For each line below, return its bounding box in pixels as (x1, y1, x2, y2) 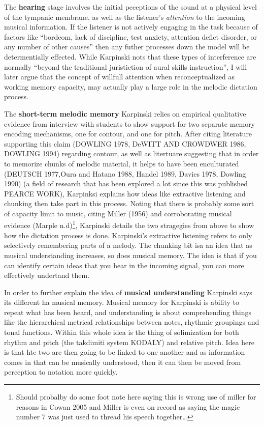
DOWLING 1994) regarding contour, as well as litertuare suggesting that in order (4, 148, 259, 159)
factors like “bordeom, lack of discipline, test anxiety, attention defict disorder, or (4, 31, 257, 42)
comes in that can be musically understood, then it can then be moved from (4, 356, 241, 367)
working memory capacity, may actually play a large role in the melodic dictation (4, 81, 257, 92)
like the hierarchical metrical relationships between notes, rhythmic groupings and (4, 317, 259, 327)
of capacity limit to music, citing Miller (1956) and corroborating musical (4, 208, 232, 218)
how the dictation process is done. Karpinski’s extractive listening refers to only (4, 230, 252, 240)
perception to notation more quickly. (4, 366, 118, 377)
